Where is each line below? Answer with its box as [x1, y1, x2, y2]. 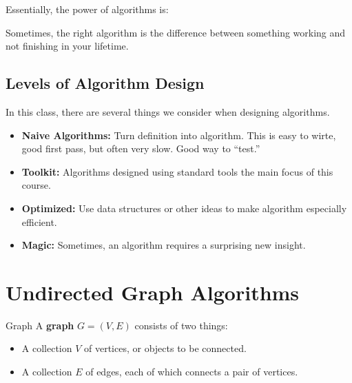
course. [21, 178, 51, 192]
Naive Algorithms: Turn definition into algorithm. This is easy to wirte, [21, 127, 336, 142]
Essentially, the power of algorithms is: [6, 2, 169, 16]
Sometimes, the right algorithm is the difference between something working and [6, 25, 346, 39]
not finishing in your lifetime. [6, 39, 129, 53]
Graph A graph [6, 318, 74, 332]
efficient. [21, 214, 57, 229]
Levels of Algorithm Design [6, 72, 205, 94]
